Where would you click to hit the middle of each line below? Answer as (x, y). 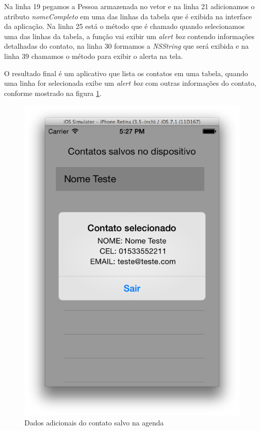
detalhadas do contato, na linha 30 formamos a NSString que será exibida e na (126, 46)
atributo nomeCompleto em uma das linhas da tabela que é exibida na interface (128, 16)
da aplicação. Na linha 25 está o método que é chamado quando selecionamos (124, 26)
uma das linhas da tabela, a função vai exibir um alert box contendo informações (129, 36)
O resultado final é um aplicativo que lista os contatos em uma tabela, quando (126, 73)
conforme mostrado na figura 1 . (53, 93)
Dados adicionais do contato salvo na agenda (94, 422)
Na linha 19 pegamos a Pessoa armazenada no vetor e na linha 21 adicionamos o (129, 6)
